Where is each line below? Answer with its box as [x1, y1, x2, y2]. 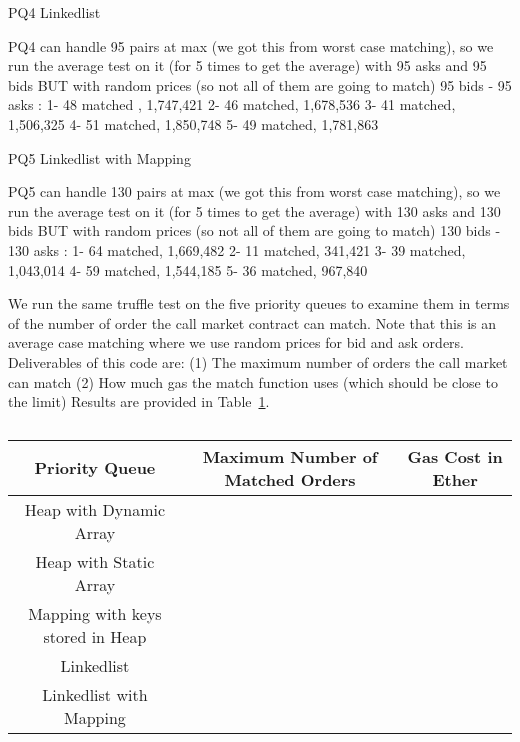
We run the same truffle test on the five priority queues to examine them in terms [8, 293, 510, 314]
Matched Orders [224, 467, 356, 491]
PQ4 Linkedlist [8, 2, 101, 22]
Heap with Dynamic [24, 497, 166, 521]
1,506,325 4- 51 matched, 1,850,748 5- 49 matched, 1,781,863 [8, 113, 379, 134]
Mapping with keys [28, 601, 162, 625]
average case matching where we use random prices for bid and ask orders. [8, 332, 464, 353]
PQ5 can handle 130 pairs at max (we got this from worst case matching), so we [8, 181, 501, 202]
